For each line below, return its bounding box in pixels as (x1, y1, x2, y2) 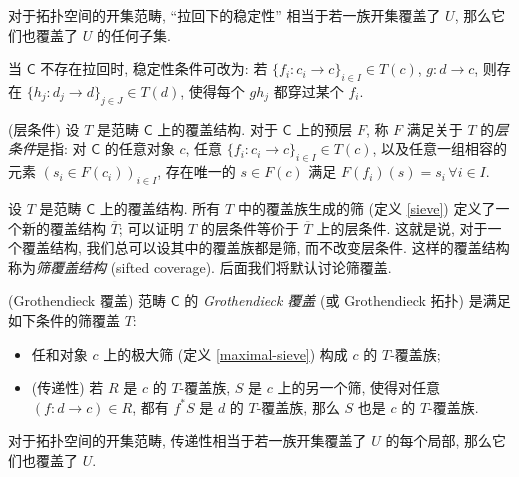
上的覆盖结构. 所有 (99, 197, 221, 218)
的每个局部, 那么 (385, 430, 492, 451)
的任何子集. (96, 24, 171, 45)
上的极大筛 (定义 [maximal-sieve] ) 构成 (103, 343, 348, 364)
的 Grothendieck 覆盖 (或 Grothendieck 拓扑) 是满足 (184, 290, 511, 311)
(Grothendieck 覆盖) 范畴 (8, 290, 167, 311)
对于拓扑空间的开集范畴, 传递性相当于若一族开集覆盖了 (8, 430, 367, 451)
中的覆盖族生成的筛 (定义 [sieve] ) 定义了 (237, 197, 496, 218)
